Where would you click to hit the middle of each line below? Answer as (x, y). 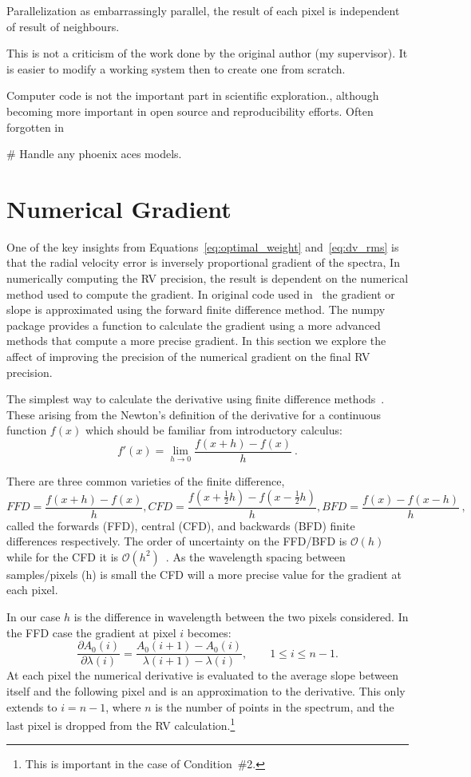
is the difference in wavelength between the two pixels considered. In (241, 617)
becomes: (209, 632)
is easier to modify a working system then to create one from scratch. (176, 68)
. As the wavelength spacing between (255, 556)
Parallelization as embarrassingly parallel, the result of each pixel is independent (203, 10)
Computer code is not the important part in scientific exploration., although (193, 95)
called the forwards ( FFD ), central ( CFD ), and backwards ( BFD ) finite (181, 525)
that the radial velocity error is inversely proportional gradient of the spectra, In (203, 262)
